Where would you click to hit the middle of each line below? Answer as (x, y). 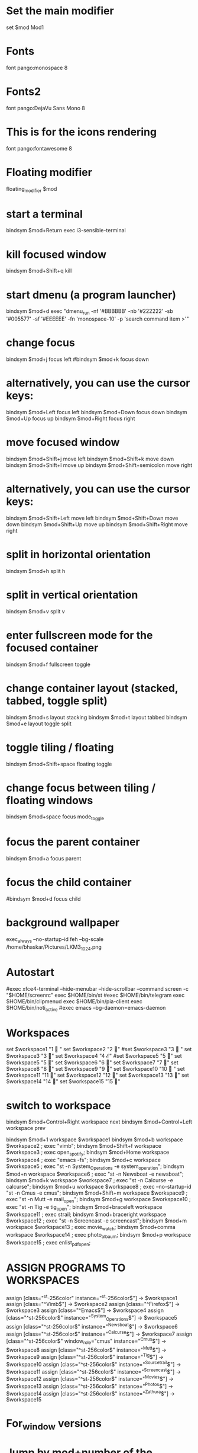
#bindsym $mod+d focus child (43, 899)
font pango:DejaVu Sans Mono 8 (46, 108)
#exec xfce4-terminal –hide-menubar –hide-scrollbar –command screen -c (98, 988)
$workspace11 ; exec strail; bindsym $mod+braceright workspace (86, 1214)
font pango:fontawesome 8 (39, 148)
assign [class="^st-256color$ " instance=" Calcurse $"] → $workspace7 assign (99, 1333)
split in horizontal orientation (79, 555)
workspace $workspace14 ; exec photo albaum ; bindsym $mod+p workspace (99, 1236)
